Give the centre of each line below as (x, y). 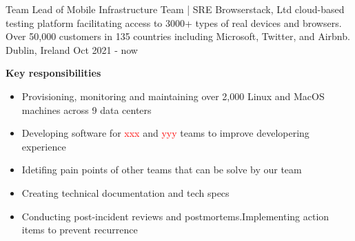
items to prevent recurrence (80, 230)
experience (44, 146)
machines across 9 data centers (87, 109)
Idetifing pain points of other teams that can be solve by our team (162, 170)
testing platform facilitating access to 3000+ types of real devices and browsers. (174, 22)
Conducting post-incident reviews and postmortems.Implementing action (175, 216)
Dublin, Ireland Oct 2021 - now (72, 49)
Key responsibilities (53, 73)
